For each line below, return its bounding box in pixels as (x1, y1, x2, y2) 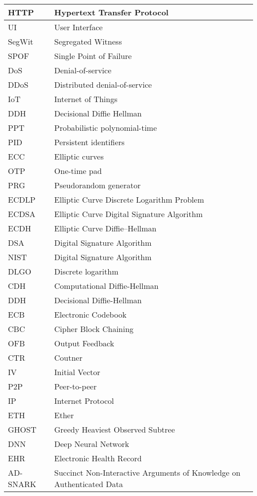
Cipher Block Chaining (54, 323, 134, 334)
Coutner (54, 352, 83, 363)
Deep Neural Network (54, 438, 129, 449)
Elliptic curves (54, 151, 104, 162)
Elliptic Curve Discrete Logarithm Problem (54, 194, 204, 205)
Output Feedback (54, 337, 114, 349)
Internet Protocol (54, 395, 114, 406)
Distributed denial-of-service (54, 79, 152, 90)
